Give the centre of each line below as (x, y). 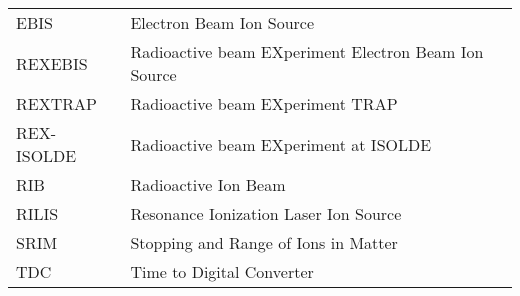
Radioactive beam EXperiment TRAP (264, 103)
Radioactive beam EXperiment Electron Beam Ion (307, 51)
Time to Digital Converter (222, 271)
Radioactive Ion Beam (208, 184)
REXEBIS (52, 63)
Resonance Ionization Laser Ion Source (266, 213)
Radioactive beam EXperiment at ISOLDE (281, 144)
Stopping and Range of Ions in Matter (264, 242)
